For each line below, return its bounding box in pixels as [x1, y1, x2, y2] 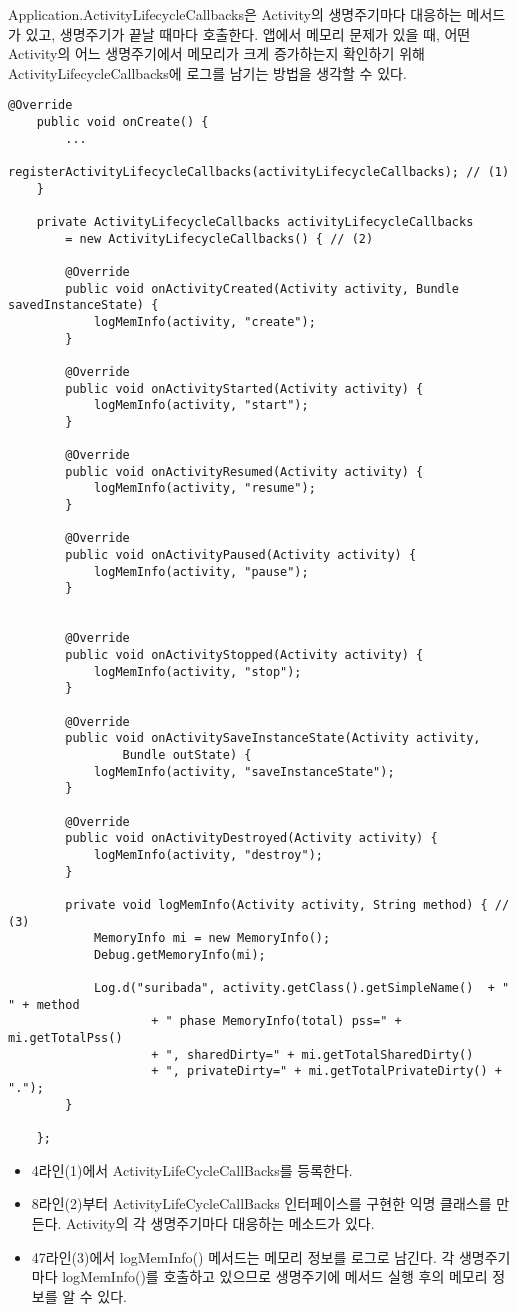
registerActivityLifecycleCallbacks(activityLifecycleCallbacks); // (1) [8, 165, 510, 179]
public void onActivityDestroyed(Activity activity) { [65, 831, 438, 846]
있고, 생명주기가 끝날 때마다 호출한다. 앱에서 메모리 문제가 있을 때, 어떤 [25, 23, 471, 44]
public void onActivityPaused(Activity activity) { [65, 548, 417, 563]
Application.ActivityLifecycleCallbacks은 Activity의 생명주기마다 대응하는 [8, 4, 462, 24]
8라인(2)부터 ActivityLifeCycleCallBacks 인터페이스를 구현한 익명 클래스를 [31, 1193, 492, 1214]
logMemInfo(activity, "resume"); [93, 481, 316, 496]
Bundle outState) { [122, 747, 252, 762]
